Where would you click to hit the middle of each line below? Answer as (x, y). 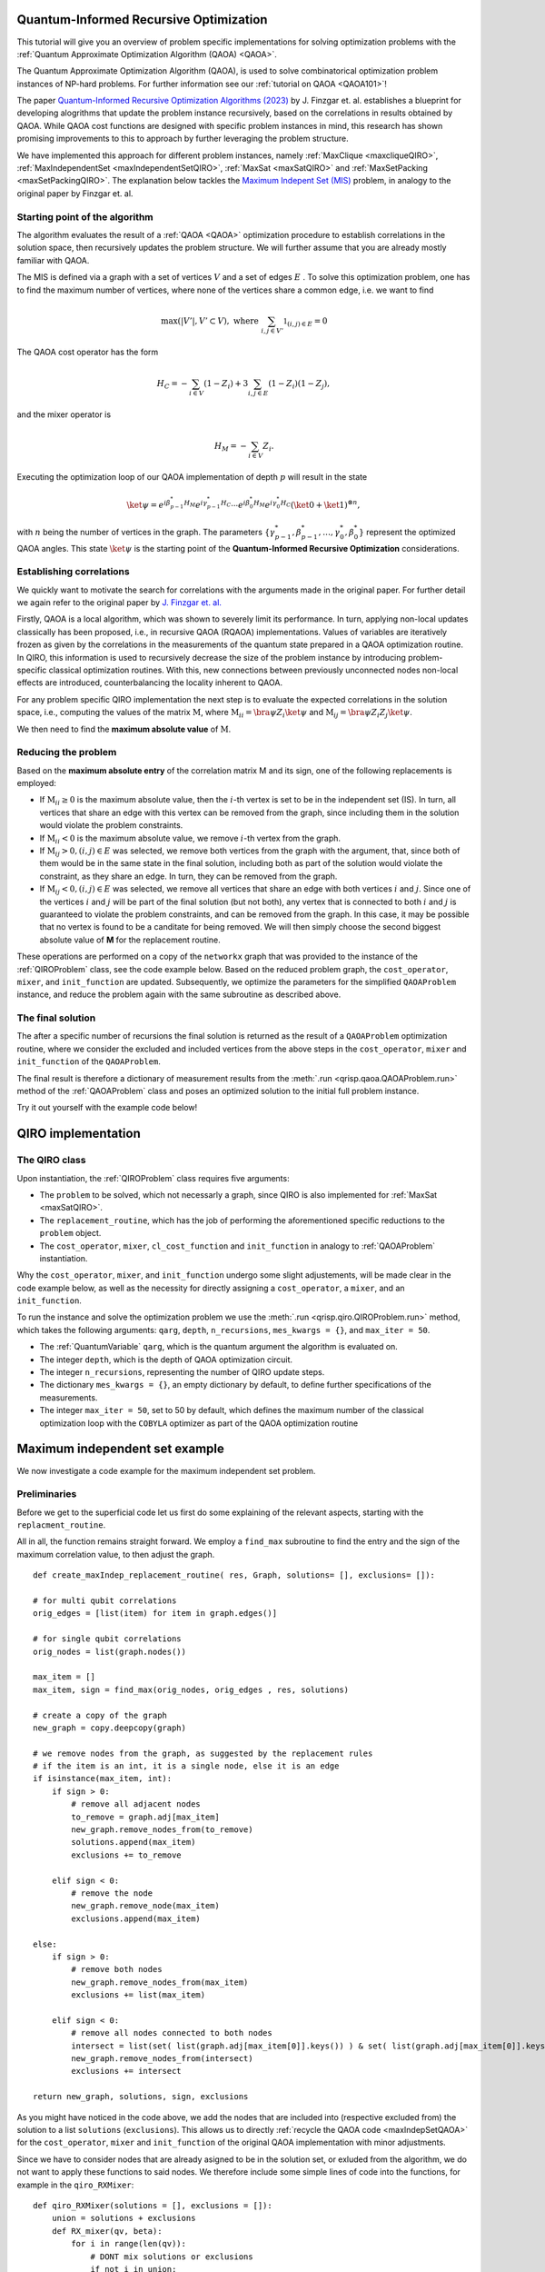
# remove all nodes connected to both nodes (172, 2033)
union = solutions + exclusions (124, 2218)
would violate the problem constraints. (111, 825)
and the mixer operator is (64, 414)
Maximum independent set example (120, 1449)
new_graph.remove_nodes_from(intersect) (162, 2059)
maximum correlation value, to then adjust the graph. (116, 1554)
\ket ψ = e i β (149, 504)
